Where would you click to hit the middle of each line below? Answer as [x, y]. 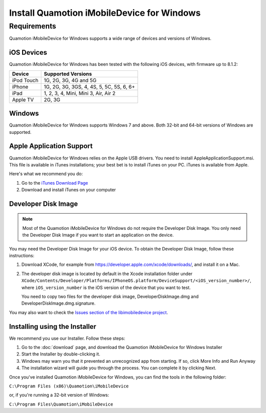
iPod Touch [25, 80]
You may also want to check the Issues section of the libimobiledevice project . [89, 312]
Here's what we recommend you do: [46, 174]
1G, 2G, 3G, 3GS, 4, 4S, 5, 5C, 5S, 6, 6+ [89, 87]
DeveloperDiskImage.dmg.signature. [59, 303]
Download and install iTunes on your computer [69, 190]
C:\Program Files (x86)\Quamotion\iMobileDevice [69, 386]
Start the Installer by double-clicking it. [61, 354]
